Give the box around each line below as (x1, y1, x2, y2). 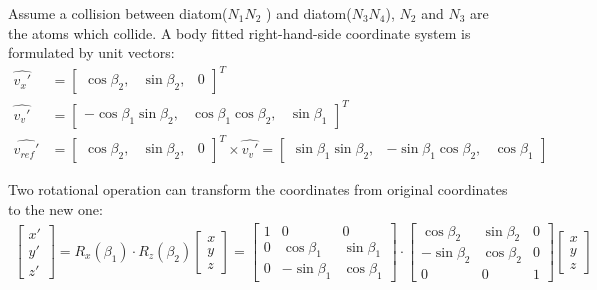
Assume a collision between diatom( (8, 3, 228, 23)
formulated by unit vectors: (8, 42, 175, 63)
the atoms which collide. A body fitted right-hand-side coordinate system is (8, 22, 471, 43)
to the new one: (8, 198, 103, 219)
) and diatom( (266, 3, 352, 23)
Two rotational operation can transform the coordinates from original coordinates (8, 179, 508, 200)
